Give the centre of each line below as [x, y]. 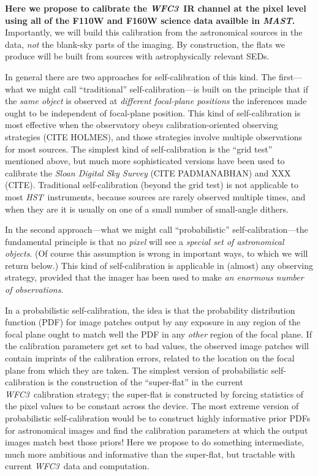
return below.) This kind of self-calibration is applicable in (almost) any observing [159, 265]
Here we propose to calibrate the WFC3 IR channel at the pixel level [156, 8]
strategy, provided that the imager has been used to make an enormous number [154, 277]
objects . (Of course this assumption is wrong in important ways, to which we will [157, 253]
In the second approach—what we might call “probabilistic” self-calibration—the [157, 229]
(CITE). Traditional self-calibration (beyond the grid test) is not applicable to [152, 185]
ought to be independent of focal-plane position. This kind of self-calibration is [153, 112]
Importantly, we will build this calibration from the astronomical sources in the [154, 32]
